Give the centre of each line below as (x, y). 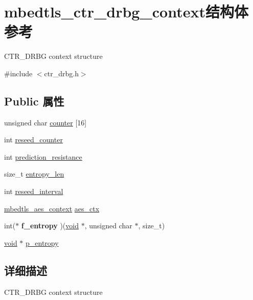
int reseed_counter (33, 140)
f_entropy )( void (50, 226)
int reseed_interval (34, 191)
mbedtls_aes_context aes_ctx (52, 208)
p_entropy (42, 242)
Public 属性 (34, 101)
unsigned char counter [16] (45, 122)
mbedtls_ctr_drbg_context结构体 (126, 12)
